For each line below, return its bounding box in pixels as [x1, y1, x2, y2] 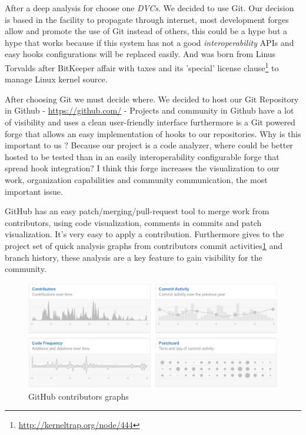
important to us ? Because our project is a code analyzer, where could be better [5, 139, 293, 151]
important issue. [5, 185, 63, 197]
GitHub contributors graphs [28, 390, 129, 402]
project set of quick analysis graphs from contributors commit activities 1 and [5, 239, 282, 251]
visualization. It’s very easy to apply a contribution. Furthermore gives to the [5, 228, 284, 240]
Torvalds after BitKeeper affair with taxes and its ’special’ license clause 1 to [5, 59, 279, 74]
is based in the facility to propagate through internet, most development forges [5, 13, 289, 25]
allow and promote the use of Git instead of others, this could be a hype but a [5, 25, 287, 37]
